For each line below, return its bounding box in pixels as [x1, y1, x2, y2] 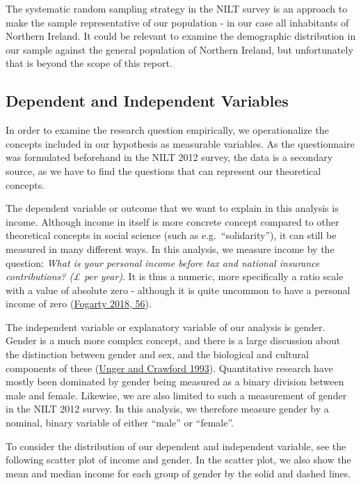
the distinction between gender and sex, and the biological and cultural [6, 347, 309, 362]
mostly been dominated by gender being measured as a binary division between [6, 374, 344, 389]
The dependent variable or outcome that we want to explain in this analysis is [6, 201, 339, 215]
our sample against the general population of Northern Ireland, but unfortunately [6, 42, 353, 56]
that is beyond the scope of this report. [6, 56, 173, 70]
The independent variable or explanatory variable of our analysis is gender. [6, 319, 326, 334]
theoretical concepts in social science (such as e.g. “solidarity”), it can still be [6, 228, 337, 243]
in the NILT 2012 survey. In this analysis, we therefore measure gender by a [6, 401, 329, 416]
